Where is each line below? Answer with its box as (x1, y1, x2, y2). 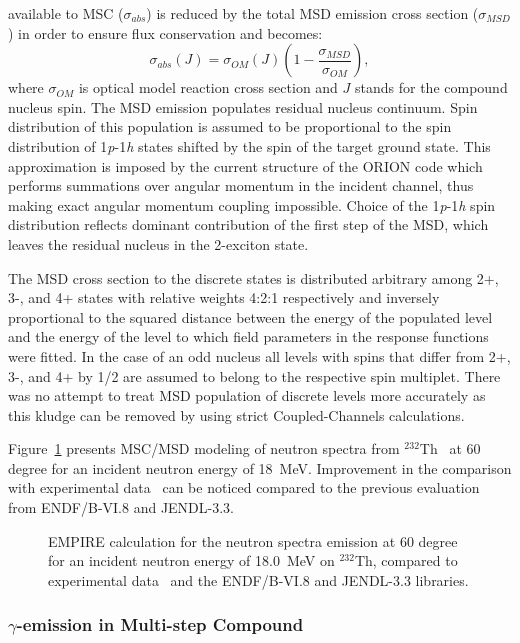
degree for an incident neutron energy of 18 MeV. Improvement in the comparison (8, 457, 512, 478)
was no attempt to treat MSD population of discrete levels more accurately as (8, 385, 486, 406)
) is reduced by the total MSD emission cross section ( (146, 3, 479, 23)
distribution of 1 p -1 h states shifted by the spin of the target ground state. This (8, 135, 491, 156)
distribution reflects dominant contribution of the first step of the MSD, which (8, 214, 489, 235)
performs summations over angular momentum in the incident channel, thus (8, 175, 474, 196)
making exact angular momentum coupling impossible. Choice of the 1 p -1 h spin (8, 194, 496, 215)
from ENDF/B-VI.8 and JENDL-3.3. (8, 497, 235, 518)
